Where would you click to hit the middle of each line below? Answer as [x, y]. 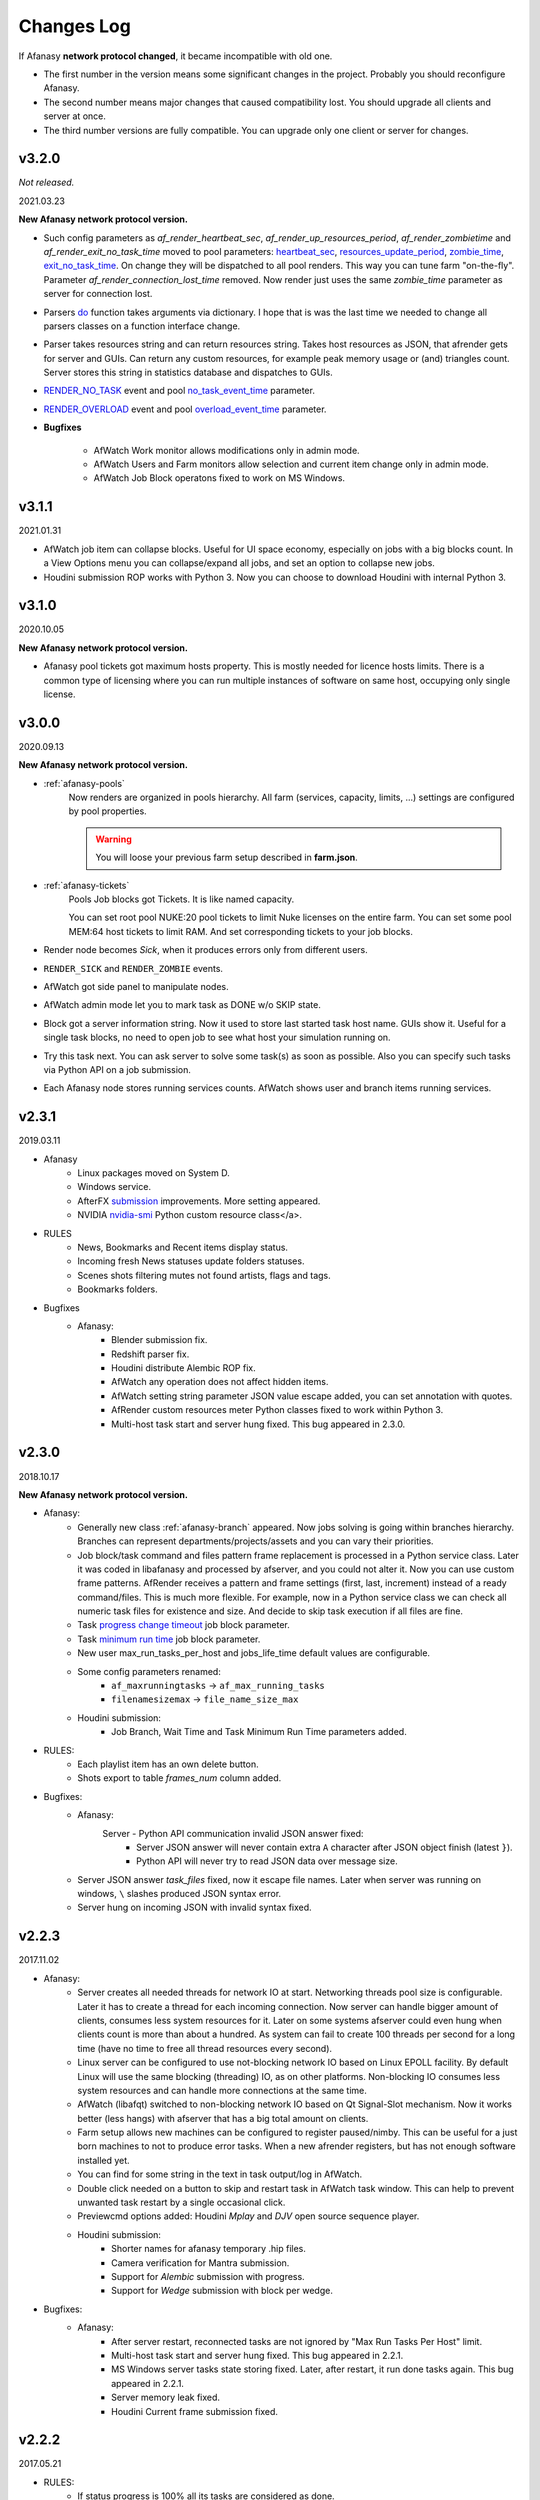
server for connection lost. [98, 294]
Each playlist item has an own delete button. [168, 1764]
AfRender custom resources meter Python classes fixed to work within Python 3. [277, 1410]
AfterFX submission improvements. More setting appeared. [199, 1201]
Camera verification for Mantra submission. [200, 2262]
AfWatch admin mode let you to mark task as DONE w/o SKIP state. [182, 1005]
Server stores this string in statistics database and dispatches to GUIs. [188, 372]
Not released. [46, 182]
